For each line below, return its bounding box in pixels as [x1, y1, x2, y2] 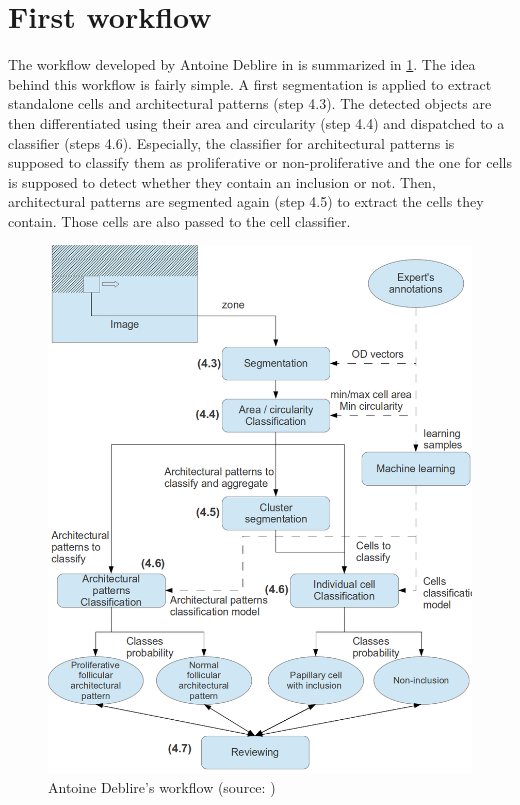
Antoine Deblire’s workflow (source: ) [48, 777, 276, 798]
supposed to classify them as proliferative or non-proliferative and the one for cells [8, 152, 512, 173]
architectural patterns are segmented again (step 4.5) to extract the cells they [8, 191, 484, 212]
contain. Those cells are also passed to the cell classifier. [8, 210, 351, 231]
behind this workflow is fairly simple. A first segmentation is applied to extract [8, 73, 492, 94]
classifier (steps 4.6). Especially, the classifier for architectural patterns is [8, 132, 455, 153]
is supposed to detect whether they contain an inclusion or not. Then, [8, 171, 436, 192]
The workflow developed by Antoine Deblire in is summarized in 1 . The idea [8, 54, 476, 75]
